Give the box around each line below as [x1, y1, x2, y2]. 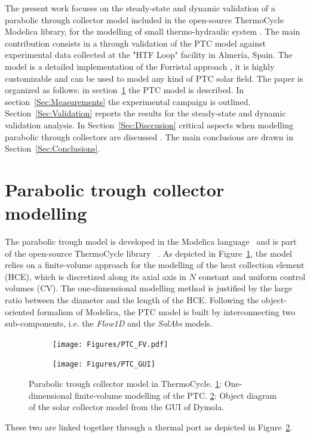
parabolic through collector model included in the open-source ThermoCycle [5, 13, 284, 26]
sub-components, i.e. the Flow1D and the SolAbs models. [5, 317, 213, 330]
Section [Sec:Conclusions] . [5, 142, 100, 155]
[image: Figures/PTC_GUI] [53, 360, 155, 369]
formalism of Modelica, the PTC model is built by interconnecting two [37, 305, 296, 318]
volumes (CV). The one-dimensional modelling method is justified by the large [5, 282, 293, 294]
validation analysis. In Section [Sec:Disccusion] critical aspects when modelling [5, 118, 293, 131]
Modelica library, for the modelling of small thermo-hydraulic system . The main [5, 25, 300, 38]
